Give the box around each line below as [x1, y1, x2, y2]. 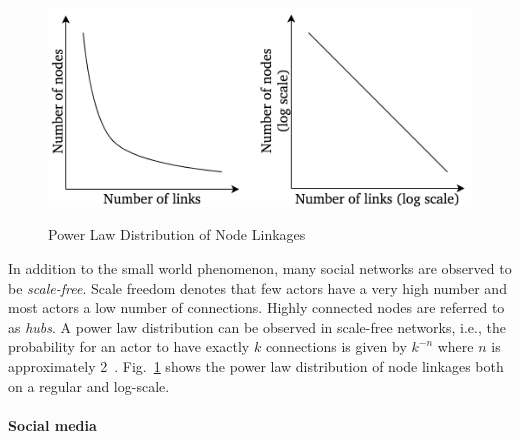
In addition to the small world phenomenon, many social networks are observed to [8, 257, 512, 278]
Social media [8, 414, 97, 435]
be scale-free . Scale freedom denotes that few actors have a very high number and [8, 277, 507, 298]
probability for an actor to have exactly [8, 336, 250, 357]
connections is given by [265, 336, 407, 357]
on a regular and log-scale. [8, 375, 170, 396]
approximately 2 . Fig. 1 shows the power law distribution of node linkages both [8, 355, 504, 376]
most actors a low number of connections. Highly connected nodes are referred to [8, 297, 505, 318]
